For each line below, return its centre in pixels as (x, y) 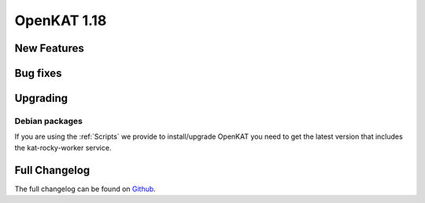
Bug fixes (38, 73)
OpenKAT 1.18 (61, 20)
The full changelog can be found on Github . (85, 189)
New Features (49, 48)
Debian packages (48, 121)
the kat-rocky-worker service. (63, 147)
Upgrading (41, 98)
